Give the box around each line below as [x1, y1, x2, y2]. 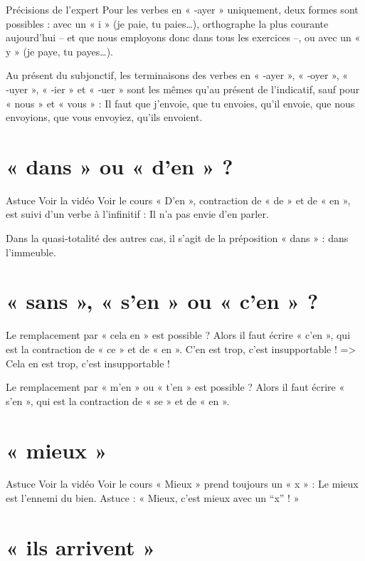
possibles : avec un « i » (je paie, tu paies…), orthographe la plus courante [6, 16, 329, 31]
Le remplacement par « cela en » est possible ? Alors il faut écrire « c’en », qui [6, 327, 351, 342]
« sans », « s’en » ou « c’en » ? [6, 286, 319, 315]
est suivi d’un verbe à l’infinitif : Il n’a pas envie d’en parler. [6, 206, 269, 221]
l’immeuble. [6, 244, 56, 259]
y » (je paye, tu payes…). [6, 43, 114, 58]
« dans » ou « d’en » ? [6, 151, 233, 180]
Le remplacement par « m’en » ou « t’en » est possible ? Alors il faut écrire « [6, 379, 345, 394]
